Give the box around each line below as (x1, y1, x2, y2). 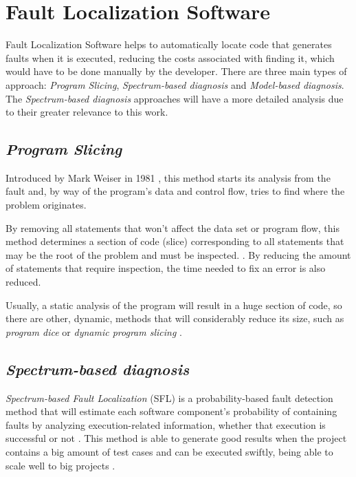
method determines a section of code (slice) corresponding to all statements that (5, 234, 344, 248)
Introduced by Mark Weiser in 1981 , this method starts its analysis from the (5, 170, 331, 184)
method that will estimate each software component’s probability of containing (5, 404, 337, 418)
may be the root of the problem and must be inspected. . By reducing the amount (5, 247, 351, 262)
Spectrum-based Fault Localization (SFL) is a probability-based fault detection (5, 390, 333, 405)
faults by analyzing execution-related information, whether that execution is (5, 417, 326, 432)
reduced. (5, 275, 41, 289)
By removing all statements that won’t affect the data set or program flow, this (5, 220, 340, 235)
